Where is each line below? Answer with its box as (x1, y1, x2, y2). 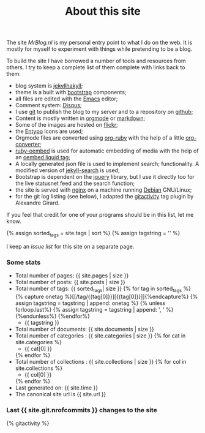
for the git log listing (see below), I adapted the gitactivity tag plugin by (15, 193, 194, 200)
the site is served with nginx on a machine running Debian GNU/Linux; (15, 186, 192, 194)
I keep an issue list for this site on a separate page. (6, 243, 135, 250)
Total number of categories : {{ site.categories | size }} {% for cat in (15, 332, 186, 339)
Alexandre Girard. (15, 199, 60, 206)
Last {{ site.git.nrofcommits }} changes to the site (6, 406, 157, 414)
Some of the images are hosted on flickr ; (15, 121, 118, 129)
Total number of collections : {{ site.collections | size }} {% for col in (15, 358, 187, 366)
